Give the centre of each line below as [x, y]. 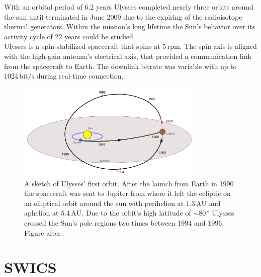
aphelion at [41, 213]
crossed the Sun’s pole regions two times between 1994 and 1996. [124, 222]
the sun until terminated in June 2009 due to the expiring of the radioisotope [123, 16]
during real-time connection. [80, 76]
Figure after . [45, 232]
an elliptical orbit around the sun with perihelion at [104, 203]
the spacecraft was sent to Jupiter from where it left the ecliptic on [127, 193]
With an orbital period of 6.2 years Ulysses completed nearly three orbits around [129, 7]
